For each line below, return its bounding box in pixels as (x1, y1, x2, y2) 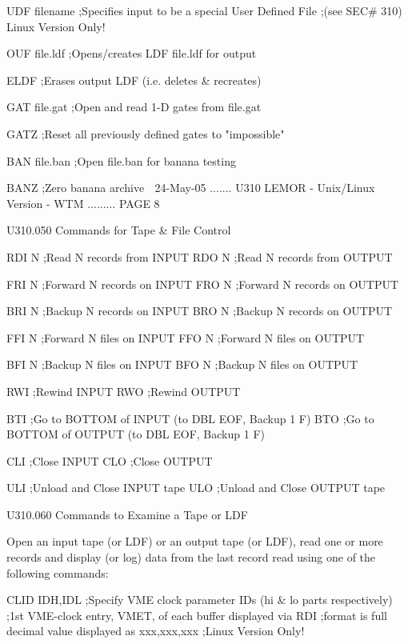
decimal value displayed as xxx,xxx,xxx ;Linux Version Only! (6, 622, 305, 639)
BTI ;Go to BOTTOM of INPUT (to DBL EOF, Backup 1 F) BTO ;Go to (6, 410, 374, 426)
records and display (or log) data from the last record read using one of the (6, 549, 376, 566)
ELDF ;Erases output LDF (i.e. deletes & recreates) (6, 71, 262, 88)
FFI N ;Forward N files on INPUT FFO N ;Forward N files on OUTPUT (6, 329, 365, 346)
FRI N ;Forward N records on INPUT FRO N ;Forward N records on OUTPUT (6, 275, 399, 292)
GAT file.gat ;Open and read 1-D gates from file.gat (6, 98, 262, 115)
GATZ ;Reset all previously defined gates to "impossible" (6, 125, 285, 142)
